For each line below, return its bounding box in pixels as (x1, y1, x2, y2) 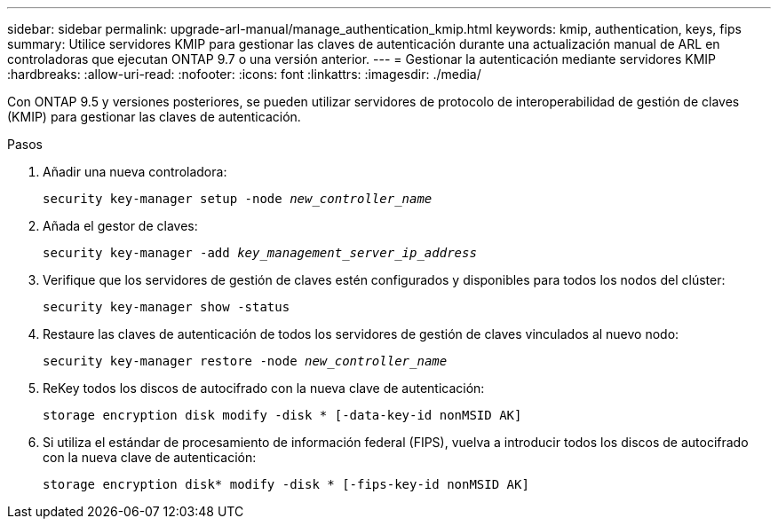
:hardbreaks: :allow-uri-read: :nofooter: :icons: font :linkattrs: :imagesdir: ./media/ (7, 67, 481, 82)
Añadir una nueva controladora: (43, 164, 227, 179)
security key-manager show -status (43, 300, 290, 314)
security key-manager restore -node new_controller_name (43, 354, 448, 368)
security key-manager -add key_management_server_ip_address (43, 246, 477, 260)
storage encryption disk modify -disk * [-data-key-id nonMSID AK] (43, 408, 522, 422)
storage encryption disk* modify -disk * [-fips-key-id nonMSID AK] (43, 477, 529, 491)
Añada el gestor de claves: (43, 218, 198, 233)
